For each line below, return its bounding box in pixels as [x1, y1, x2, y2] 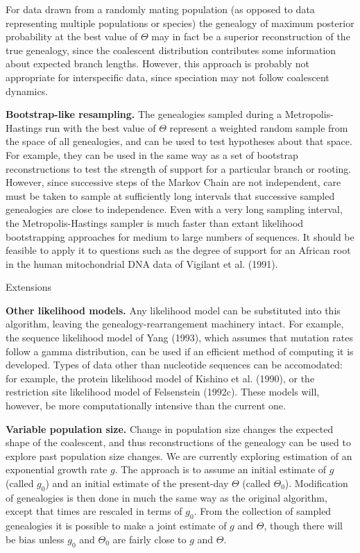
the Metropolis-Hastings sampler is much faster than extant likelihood [6, 215, 304, 230]
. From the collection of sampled [194, 504, 332, 518]
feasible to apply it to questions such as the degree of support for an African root [6, 243, 351, 257]
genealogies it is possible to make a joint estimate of [6, 518, 227, 533]
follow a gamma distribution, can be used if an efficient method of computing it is [6, 343, 354, 358]
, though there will [264, 518, 343, 533]
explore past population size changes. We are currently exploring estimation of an [6, 448, 352, 463]
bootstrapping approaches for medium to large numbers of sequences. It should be [6, 229, 354, 244]
